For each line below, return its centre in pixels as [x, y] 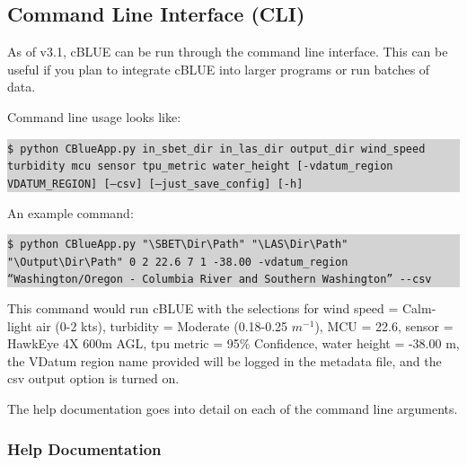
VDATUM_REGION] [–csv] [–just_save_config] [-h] [155, 184]
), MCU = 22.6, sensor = [384, 325]
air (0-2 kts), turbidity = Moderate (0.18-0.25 [162, 325]
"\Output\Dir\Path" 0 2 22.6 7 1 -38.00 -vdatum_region [178, 262]
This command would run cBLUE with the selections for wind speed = [203, 308]
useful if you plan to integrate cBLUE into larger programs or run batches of [219, 69]
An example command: [70, 212]
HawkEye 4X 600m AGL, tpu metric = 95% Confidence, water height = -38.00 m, [233, 343]
